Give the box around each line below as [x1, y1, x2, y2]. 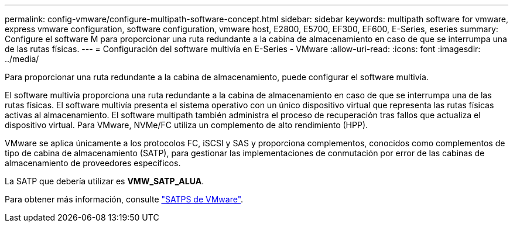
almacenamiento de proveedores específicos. [5, 158, 181, 168]
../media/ [5, 54, 39, 64]
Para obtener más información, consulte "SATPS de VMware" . [5, 194, 244, 204]
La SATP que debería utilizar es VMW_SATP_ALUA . [5, 176, 204, 186]
